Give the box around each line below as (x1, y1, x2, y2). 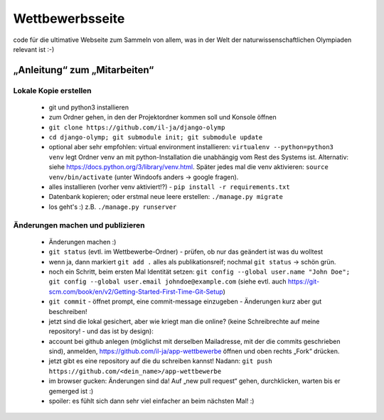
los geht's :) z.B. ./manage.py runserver (48, 203, 177, 211)
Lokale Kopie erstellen (13, 85, 92, 95)
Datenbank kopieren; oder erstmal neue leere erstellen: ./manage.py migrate (48, 193, 284, 201)
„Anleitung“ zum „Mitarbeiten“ (13, 64, 154, 76)
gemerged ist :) (48, 387, 94, 395)
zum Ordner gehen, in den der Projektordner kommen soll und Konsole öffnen (48, 113, 277, 122)
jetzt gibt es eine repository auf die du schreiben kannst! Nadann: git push (48, 357, 273, 365)
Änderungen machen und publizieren (13, 220, 145, 230)
